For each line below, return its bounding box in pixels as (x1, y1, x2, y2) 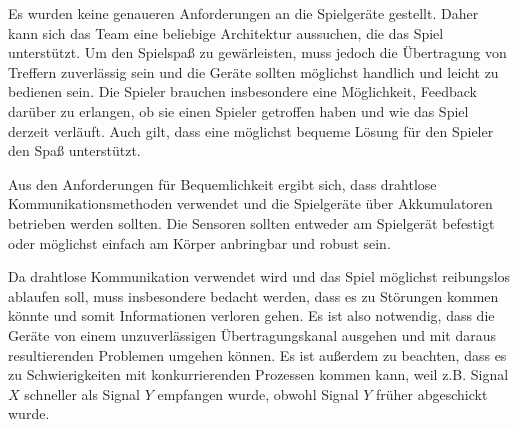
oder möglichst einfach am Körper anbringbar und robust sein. (8, 232, 391, 253)
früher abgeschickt (376, 383, 488, 404)
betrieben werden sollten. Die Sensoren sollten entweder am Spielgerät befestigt (8, 212, 495, 233)
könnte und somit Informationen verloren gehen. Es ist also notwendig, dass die (8, 305, 495, 326)
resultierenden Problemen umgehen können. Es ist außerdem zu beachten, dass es (8, 344, 507, 365)
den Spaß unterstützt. (8, 140, 141, 161)
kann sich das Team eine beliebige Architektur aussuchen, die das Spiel (8, 22, 444, 43)
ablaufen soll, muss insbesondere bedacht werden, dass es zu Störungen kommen (8, 285, 499, 306)
